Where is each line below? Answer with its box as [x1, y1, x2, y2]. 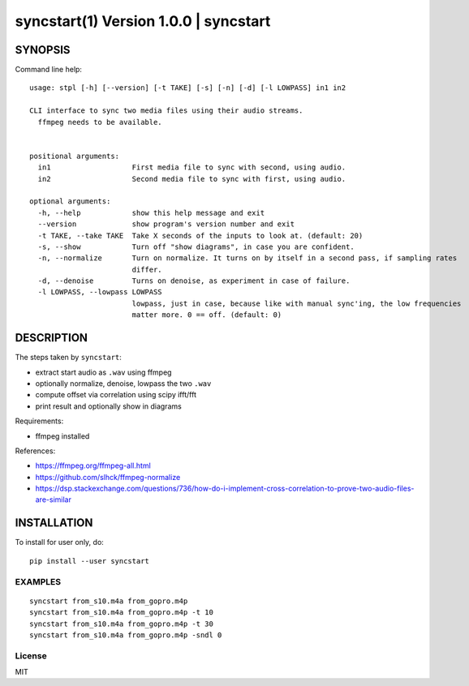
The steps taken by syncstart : [15, 353, 122, 362]
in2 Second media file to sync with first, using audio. [37, 174, 346, 183]
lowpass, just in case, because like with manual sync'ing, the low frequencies [131, 298, 462, 308]
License [15, 650, 48, 661]
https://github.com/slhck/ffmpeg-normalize [35, 472, 181, 482]
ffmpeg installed [35, 431, 90, 441]
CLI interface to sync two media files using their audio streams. [29, 106, 303, 115]
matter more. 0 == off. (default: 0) [131, 311, 282, 319]
